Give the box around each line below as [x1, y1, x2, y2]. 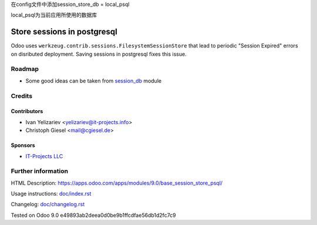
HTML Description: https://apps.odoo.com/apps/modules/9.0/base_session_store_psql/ [11, 179, 223, 186]
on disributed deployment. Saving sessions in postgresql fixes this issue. [11, 50, 187, 57]
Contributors [11, 108, 43, 115]
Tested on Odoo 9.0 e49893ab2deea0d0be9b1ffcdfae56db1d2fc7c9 [11, 212, 176, 219]
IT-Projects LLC [25, 152, 63, 159]
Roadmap [11, 65, 39, 73]
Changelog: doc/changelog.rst [11, 201, 85, 208]
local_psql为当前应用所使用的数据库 [11, 12, 97, 19]
